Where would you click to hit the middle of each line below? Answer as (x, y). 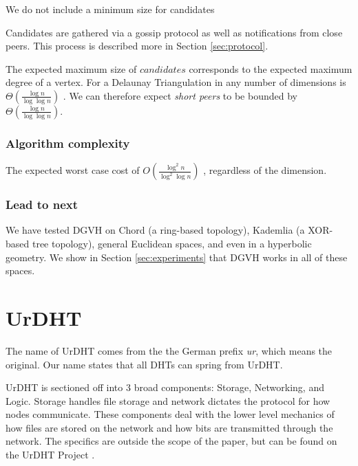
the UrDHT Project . (50, 455)
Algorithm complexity (68, 143)
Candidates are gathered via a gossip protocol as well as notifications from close (174, 32)
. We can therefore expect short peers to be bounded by (180, 95)
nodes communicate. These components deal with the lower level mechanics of (170, 414)
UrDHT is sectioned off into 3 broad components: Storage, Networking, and (165, 387)
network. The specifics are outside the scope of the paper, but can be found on (171, 441)
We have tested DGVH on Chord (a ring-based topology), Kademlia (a (155, 230)
